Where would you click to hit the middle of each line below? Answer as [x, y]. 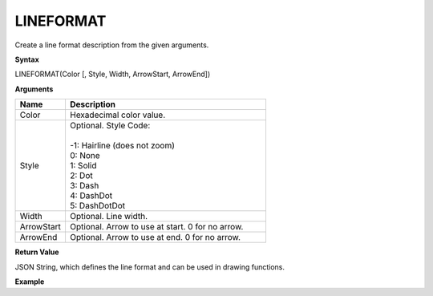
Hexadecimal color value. [117, 115]
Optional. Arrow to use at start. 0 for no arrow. [156, 227]
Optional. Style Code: [110, 126]
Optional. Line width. [109, 217]
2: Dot [81, 176]
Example [30, 282]
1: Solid [83, 166]
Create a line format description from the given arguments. [112, 45]
